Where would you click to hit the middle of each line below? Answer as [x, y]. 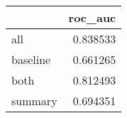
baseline [31, 59]
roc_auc [92, 17]
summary [34, 101]
